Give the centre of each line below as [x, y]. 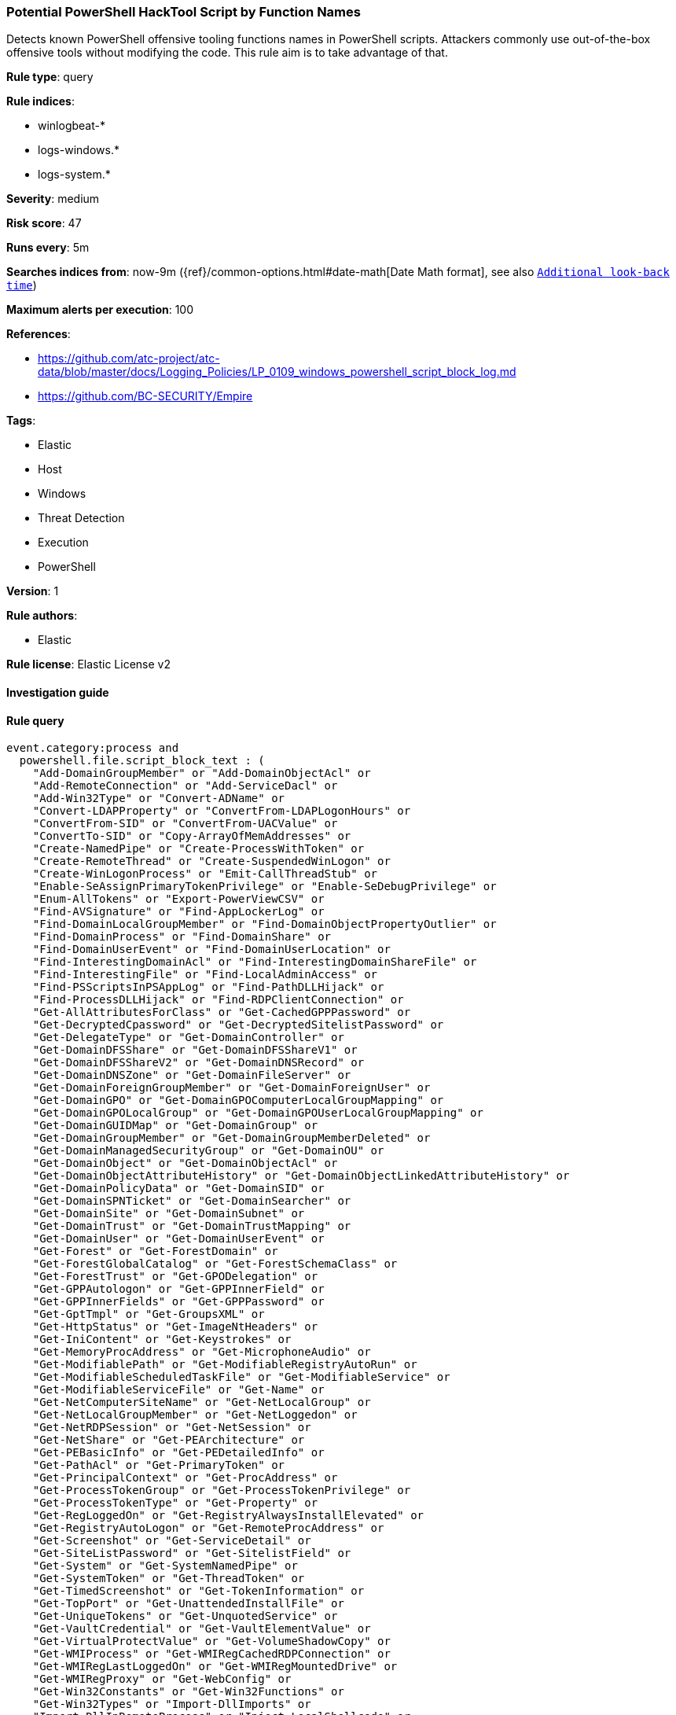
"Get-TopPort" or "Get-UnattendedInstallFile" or [188, 1604]
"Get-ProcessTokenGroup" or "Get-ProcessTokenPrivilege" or [222, 1491]
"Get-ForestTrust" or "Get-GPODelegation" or [175, 1277]
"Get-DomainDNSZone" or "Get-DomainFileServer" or [192, 1075]
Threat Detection [81, 518]
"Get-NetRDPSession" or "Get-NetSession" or [172, 1428]
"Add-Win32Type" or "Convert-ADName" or [159, 799]
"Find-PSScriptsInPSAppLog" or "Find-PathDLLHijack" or [208, 987]
